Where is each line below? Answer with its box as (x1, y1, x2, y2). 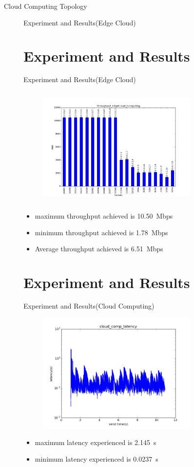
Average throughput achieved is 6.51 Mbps (35, 244, 163, 254)
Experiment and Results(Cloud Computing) (23, 301, 155, 311)
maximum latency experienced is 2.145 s (35, 437, 156, 447)
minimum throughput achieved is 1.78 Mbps (35, 227, 168, 237)
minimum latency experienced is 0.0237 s (35, 453, 158, 464)
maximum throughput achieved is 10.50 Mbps (35, 211, 173, 221)
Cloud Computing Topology (4, 1, 87, 11)
